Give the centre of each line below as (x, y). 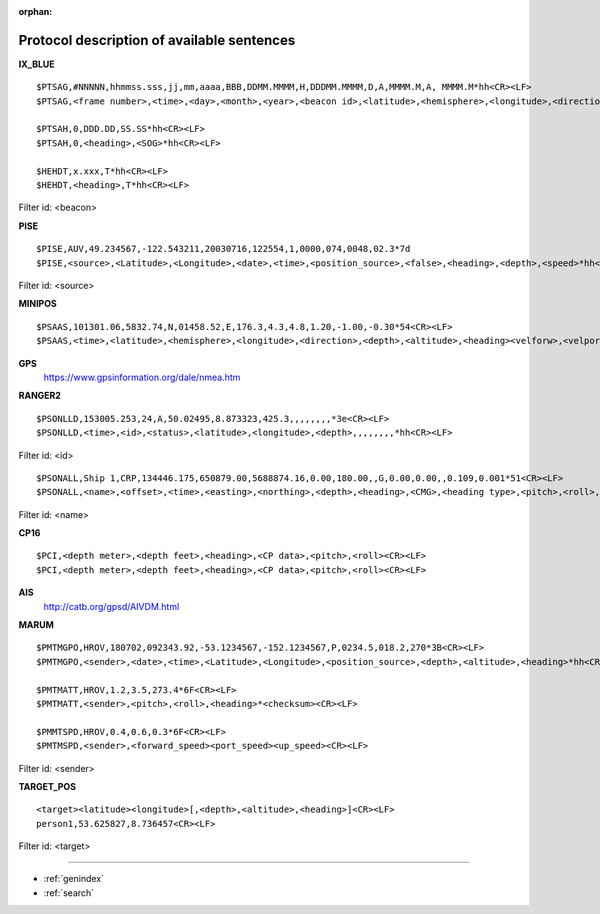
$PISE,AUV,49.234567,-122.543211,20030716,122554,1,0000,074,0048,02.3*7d (223, 249)
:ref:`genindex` (74, 879)
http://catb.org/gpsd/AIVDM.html (111, 606)
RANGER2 (40, 396)
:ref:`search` (69, 892)
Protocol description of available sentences (157, 40)
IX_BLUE (36, 64)
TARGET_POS (47, 786)
